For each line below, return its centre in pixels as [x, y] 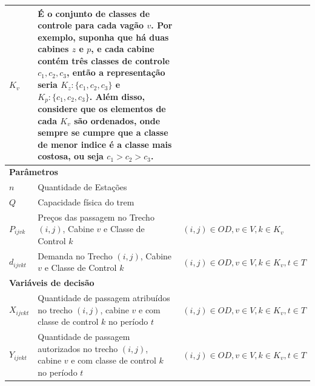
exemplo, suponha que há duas [103, 37]
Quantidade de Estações [82, 187]
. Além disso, [117, 96]
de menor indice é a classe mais [105, 144]
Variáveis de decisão [52, 283]
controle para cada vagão [91, 25]
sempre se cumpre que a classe [103, 132]
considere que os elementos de [102, 109]
